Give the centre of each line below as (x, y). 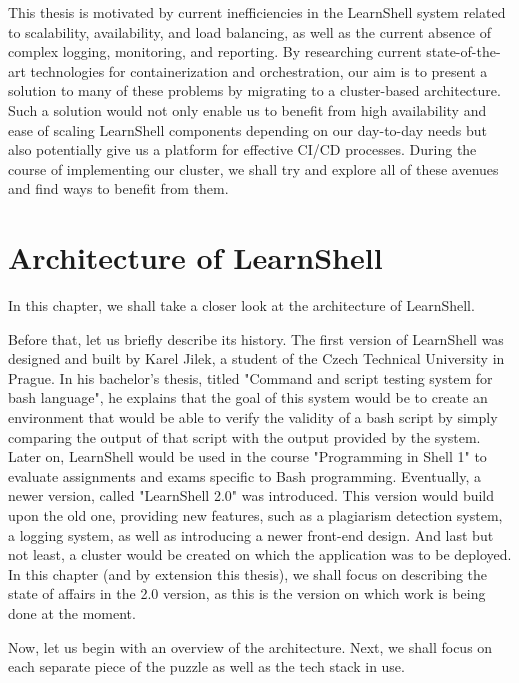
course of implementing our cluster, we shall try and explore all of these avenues (253, 168)
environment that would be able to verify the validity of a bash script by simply (253, 417)
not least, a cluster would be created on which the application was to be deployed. (260, 554)
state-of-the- (463, 51)
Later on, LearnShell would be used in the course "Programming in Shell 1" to (247, 456)
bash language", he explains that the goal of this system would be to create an (248, 397)
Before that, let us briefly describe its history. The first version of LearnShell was (256, 338)
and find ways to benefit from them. (118, 188)
